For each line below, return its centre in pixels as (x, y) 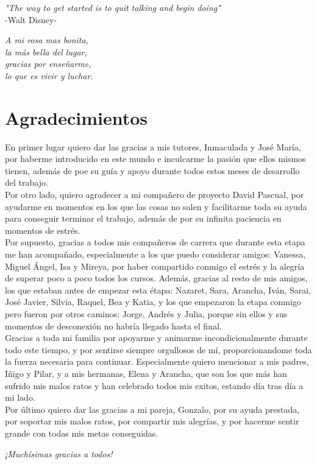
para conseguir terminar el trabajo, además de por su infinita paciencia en (143, 218)
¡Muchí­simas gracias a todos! (59, 453)
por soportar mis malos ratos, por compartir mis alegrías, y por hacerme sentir (152, 421)
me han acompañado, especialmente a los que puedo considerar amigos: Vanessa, (155, 254)
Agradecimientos (77, 117)
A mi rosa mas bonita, (47, 40)
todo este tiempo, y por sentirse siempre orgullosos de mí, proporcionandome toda (158, 349)
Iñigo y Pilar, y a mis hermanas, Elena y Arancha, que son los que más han (146, 373)
